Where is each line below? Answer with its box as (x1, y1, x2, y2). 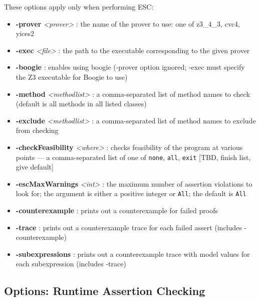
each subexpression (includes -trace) (16, 258, 126, 269)
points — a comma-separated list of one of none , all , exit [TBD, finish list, (16, 152, 251, 162)
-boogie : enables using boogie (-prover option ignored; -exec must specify (16, 62, 245, 72)
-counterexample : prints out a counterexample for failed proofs (16, 205, 218, 216)
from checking (16, 125, 59, 135)
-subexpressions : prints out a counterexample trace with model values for (16, 248, 250, 259)
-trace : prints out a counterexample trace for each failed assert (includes (16, 222, 242, 232)
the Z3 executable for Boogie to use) (16, 71, 128, 82)
